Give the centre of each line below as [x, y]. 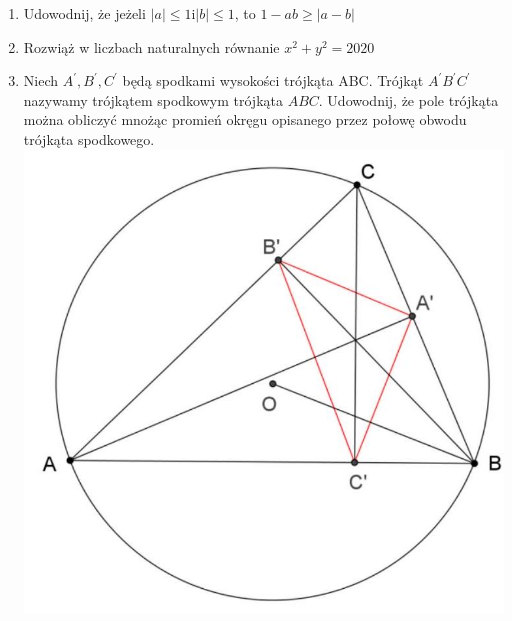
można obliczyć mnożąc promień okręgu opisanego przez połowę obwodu [245, 119]
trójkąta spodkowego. [89, 138]
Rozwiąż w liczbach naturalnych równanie [151, 46]
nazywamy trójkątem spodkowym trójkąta [153, 99]
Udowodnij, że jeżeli [84, 13]
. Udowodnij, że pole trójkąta [408, 99]
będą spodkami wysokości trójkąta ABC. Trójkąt [273, 80]
